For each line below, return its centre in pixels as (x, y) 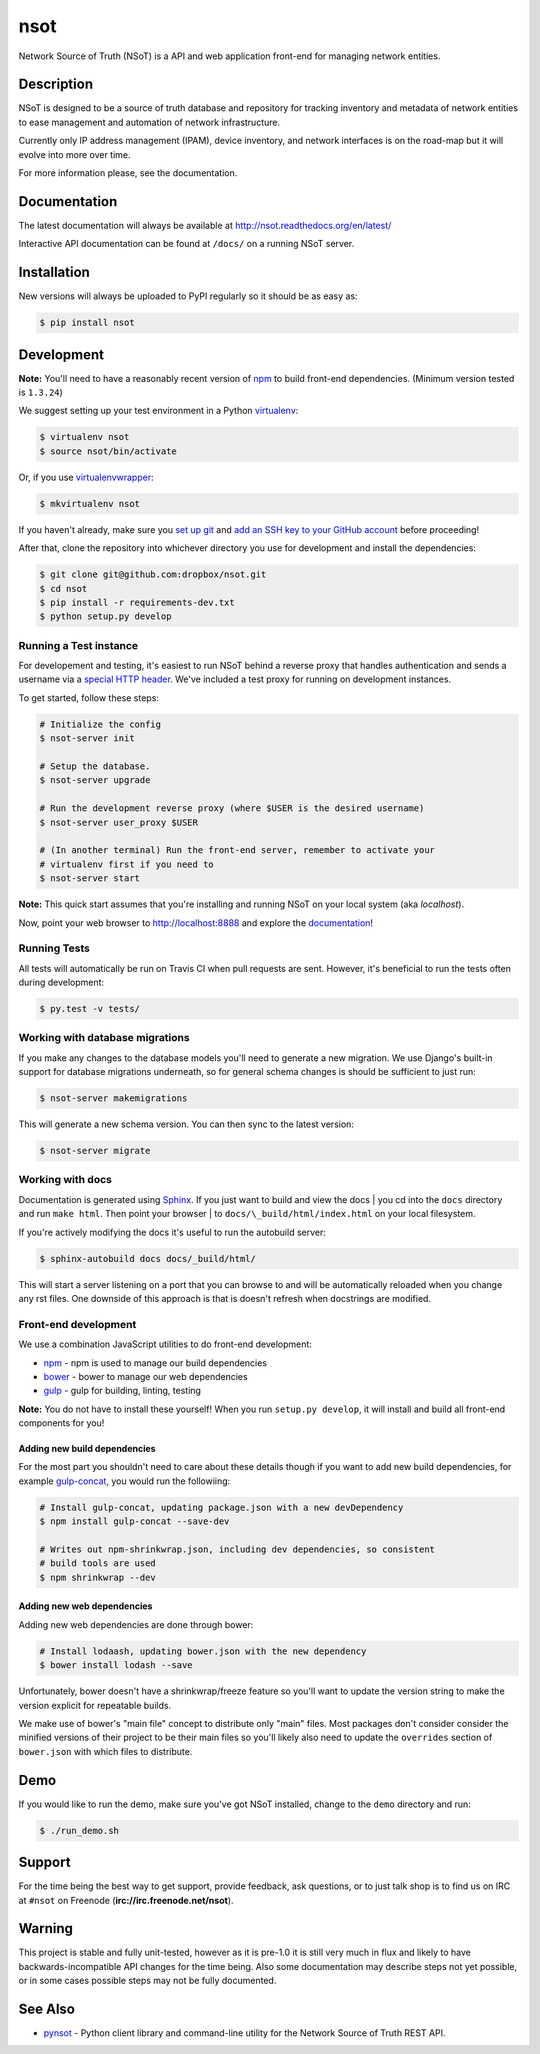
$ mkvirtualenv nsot (89, 503)
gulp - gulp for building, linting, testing (122, 1391)
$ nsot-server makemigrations (113, 1098)
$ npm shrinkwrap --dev (98, 1577)
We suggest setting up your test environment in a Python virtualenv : (158, 411)
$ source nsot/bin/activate (108, 451)
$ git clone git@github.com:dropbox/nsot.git (153, 574)
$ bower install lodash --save (116, 1665)
